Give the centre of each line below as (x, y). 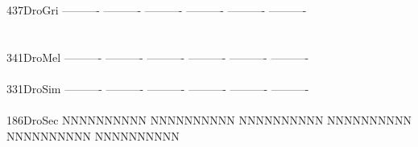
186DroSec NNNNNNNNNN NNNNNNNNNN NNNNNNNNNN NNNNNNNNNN (209, 120)
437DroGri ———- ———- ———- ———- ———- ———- (157, 10)
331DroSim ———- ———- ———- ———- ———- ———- (158, 88)
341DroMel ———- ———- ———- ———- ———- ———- (158, 57)
